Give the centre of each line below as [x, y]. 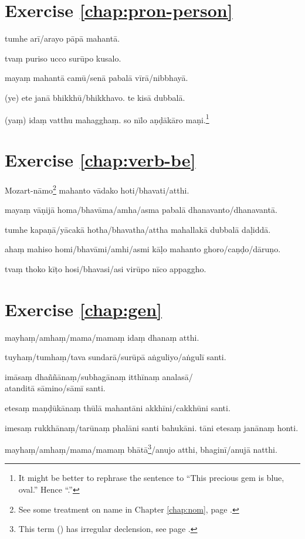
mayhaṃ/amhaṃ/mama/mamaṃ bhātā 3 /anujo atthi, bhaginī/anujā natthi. [141, 448]
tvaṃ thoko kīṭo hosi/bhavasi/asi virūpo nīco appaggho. [106, 268]
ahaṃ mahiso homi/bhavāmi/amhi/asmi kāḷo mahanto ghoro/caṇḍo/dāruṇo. [143, 249]
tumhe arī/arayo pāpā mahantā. [62, 38]
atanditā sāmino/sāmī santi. [55, 388]
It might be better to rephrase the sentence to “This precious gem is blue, [151, 478]
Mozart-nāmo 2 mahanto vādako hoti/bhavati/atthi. [97, 189]
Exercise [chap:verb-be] [100, 159]
